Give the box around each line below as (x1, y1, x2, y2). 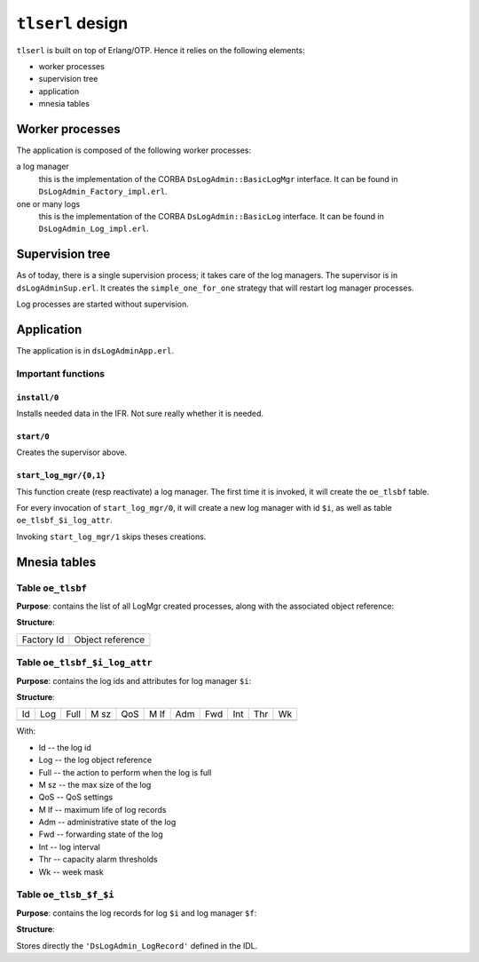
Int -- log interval (38, 841, 101, 852)
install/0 (16, 392, 59, 402)
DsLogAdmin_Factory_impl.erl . (38, 187, 168, 197)
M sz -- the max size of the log (38, 779, 152, 790)
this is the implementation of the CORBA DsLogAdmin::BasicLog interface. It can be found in (38, 211, 385, 221)
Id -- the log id (38, 742, 92, 752)
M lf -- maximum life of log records (38, 804, 167, 815)
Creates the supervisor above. (16, 447, 128, 457)
